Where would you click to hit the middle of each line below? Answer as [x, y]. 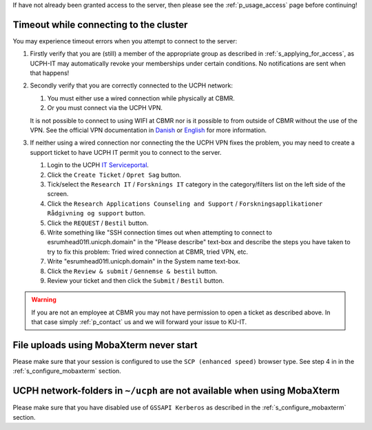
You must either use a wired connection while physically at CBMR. [141, 98]
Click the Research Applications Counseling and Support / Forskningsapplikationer [185, 204]
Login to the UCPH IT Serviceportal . [98, 165]
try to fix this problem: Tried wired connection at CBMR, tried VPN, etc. [147, 252]
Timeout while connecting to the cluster [100, 24]
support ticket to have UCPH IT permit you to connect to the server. [126, 152]
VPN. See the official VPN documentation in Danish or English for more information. [148, 130]
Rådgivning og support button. [96, 213]
